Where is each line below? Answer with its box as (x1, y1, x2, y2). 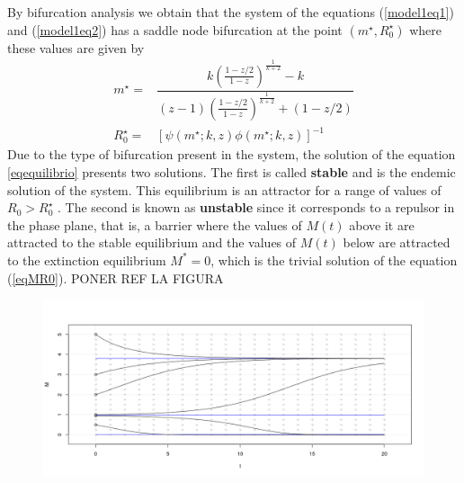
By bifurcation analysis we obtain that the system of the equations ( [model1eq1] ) (7, 3, 454, 21)
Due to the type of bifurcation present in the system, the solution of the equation (7, 145, 456, 164)
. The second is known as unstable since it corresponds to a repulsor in (57, 198, 455, 217)
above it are (349, 215, 415, 234)
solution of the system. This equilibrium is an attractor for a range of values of (7, 180, 442, 199)
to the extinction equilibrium (7, 250, 166, 269)
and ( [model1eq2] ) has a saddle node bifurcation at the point (7, 20, 343, 39)
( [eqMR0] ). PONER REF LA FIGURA (7, 268, 224, 287)
